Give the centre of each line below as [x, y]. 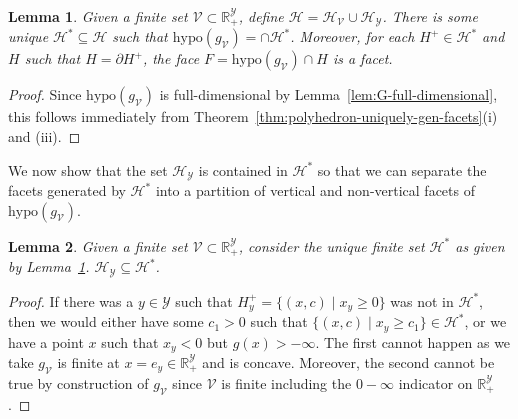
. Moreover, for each [352, 36]
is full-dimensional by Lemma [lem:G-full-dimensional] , [328, 94]
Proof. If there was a [71, 300]
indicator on [435, 382]
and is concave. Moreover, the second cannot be [348, 361]
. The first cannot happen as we [413, 341]
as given [480, 245]
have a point [46, 341]
